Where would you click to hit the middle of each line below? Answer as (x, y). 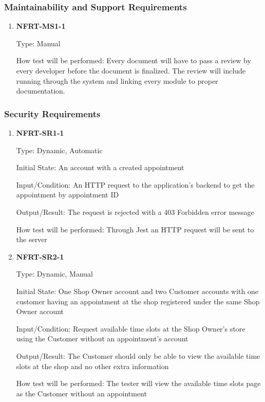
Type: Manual (38, 43)
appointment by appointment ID (68, 195)
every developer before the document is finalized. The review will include (131, 70)
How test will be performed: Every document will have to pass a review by (134, 60)
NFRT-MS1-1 (41, 26)
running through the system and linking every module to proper (117, 80)
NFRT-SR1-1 (40, 133)
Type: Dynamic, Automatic (59, 150)
